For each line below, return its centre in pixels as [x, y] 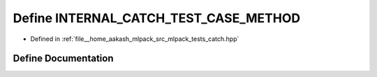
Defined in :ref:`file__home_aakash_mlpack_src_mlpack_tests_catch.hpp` [135, 39]
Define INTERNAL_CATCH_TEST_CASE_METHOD [156, 18]
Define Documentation [63, 59]
